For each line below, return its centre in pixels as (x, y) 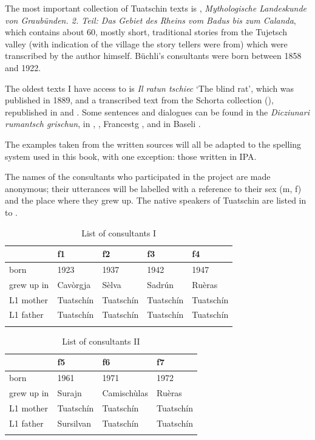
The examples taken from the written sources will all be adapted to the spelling (153, 144)
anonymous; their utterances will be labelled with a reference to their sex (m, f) (153, 188)
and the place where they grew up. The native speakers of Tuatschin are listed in (156, 200)
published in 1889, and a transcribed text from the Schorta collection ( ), (139, 100)
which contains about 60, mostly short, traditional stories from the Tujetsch (146, 32)
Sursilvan (74, 423)
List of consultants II (101, 341)
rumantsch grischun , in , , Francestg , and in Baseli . (103, 124)
